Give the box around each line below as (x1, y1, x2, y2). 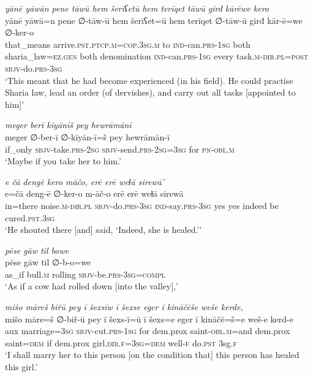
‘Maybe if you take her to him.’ (5, 154, 121, 167)
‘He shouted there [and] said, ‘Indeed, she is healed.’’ (5, 223, 202, 236)
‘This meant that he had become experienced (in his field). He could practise (5, 74, 293, 86)
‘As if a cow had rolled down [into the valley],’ (5, 280, 178, 292)
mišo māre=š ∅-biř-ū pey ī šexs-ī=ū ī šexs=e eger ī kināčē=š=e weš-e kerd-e (5, 312, 293, 325)
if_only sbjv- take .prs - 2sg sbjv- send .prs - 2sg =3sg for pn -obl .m (5, 142, 235, 155)
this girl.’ (5, 360, 38, 373)
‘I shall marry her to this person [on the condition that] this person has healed (5, 348, 300, 361)
